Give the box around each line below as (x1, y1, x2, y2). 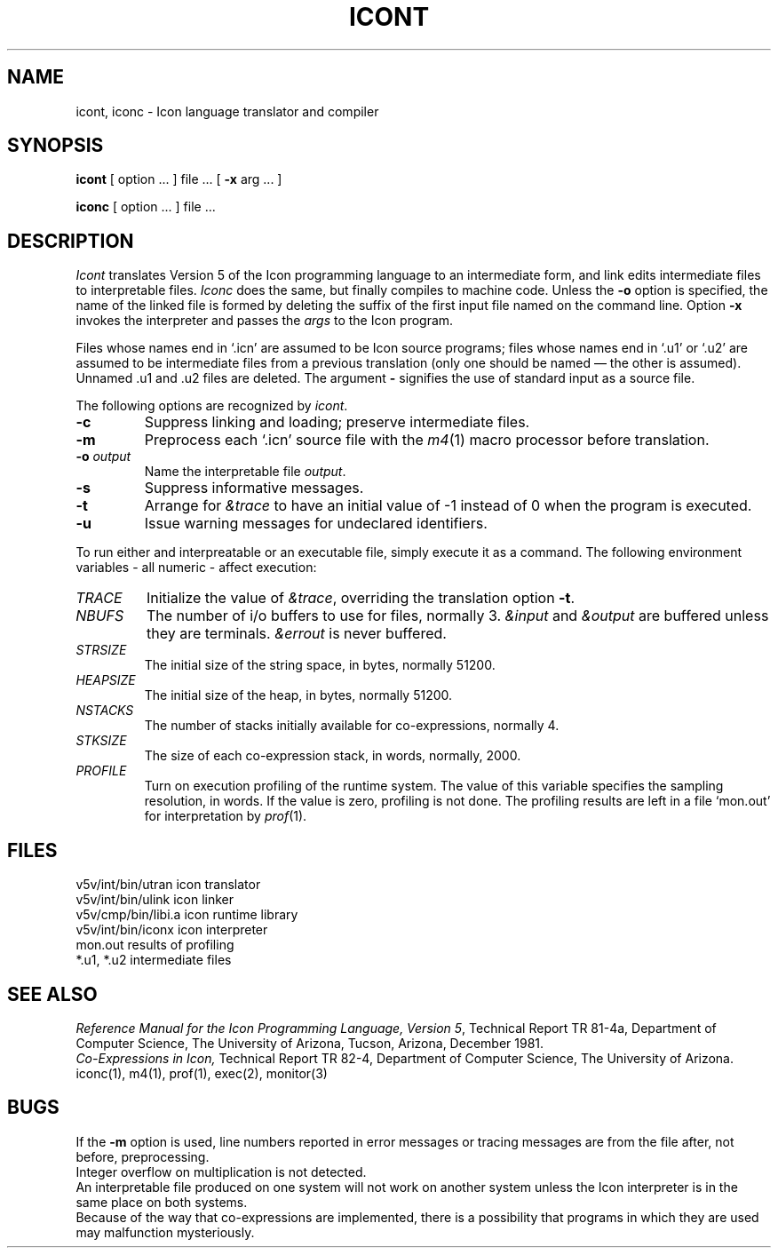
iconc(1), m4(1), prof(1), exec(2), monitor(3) (75, 1065, 328, 1081)
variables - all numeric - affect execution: (75, 560, 317, 576)
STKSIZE (75, 733, 127, 749)
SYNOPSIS (7, 134, 104, 157)
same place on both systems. (75, 1194, 248, 1210)
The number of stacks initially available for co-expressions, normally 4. (144, 718, 560, 734)
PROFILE (75, 763, 127, 779)
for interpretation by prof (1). (144, 808, 307, 824)
